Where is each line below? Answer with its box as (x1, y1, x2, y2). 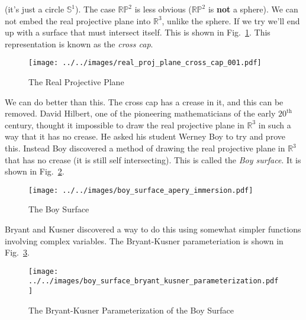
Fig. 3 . (5, 246, 30, 258)
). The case (75, 3, 115, 15)
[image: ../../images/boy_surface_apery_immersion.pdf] (28, 186, 253, 195)
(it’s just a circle (5, 3, 65, 15)
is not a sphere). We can (208, 3, 298, 15)
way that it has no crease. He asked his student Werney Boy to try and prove (5, 130, 285, 143)
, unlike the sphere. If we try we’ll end (162, 14, 300, 27)
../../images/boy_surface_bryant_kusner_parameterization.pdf (28, 277, 279, 286)
